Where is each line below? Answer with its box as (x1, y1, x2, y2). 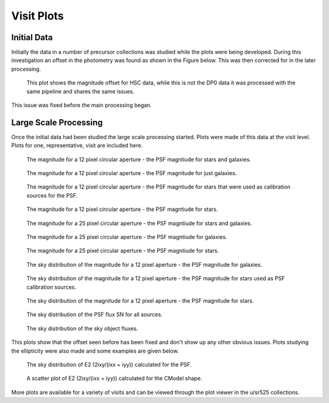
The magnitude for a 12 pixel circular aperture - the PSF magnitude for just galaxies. (26, 170, 237, 177)
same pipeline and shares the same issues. (26, 88, 135, 95)
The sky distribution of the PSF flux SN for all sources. (26, 311, 163, 319)
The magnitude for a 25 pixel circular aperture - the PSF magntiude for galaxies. (26, 233, 228, 241)
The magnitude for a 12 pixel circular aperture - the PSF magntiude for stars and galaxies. (26, 156, 251, 163)
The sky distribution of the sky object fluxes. (26, 325, 138, 332)
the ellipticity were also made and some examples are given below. (11, 347, 179, 354)
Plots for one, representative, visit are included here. (11, 142, 143, 149)
